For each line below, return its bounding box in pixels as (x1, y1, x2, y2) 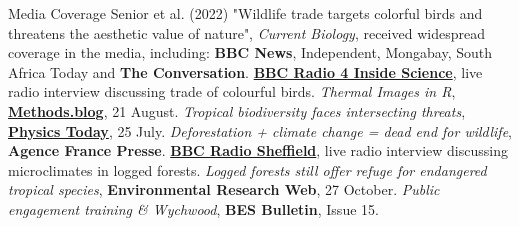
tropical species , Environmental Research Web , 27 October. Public (8, 179, 440, 200)
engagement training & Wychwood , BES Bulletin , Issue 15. (8, 198, 379, 219)
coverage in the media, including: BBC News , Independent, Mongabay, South (8, 42, 492, 63)
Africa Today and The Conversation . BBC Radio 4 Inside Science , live (8, 61, 483, 82)
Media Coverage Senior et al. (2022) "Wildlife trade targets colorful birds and (8, 3, 483, 23)
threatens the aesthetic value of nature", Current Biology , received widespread (8, 22, 485, 43)
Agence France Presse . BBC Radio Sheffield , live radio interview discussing (8, 140, 508, 161)
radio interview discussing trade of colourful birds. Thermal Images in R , (8, 81, 456, 102)
